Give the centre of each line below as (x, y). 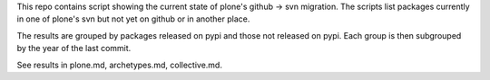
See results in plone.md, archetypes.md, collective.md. (119, 65)
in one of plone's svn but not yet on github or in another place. (133, 19)
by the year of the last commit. (74, 49)
